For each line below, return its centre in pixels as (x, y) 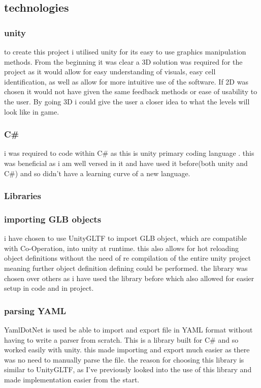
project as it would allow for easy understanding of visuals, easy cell (110, 72)
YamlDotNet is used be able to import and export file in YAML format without (128, 329)
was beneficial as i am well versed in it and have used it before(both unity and (126, 163)
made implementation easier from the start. (72, 379)
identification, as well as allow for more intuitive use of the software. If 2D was (126, 81)
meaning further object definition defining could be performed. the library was (126, 268)
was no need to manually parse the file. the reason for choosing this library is (124, 359)
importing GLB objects (53, 219)
